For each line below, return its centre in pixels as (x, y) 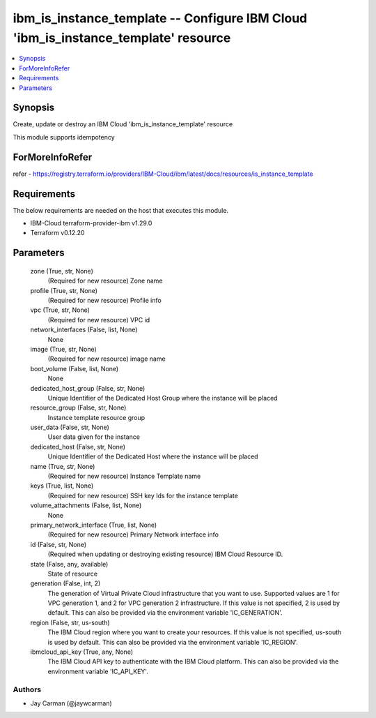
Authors (27, 689)
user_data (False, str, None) (70, 427)
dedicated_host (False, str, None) (78, 447)
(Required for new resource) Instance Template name (124, 476)
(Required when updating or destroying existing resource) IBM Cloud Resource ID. (165, 554)
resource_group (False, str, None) (78, 407)
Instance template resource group (96, 417)
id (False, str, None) (58, 544)
